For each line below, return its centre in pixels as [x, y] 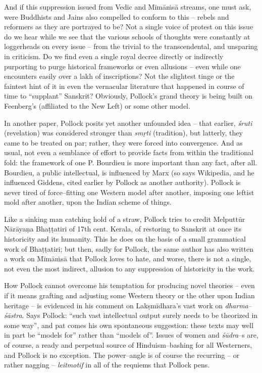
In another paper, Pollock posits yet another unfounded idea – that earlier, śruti [128, 123]
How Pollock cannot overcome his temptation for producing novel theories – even [129, 285]
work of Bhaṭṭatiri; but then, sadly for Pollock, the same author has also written [129, 248]
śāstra [13, 315]
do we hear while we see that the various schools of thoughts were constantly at [127, 36]
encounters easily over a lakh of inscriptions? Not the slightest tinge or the [119, 76]
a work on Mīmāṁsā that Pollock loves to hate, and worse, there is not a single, [128, 259]
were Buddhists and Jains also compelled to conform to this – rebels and [117, 16]
